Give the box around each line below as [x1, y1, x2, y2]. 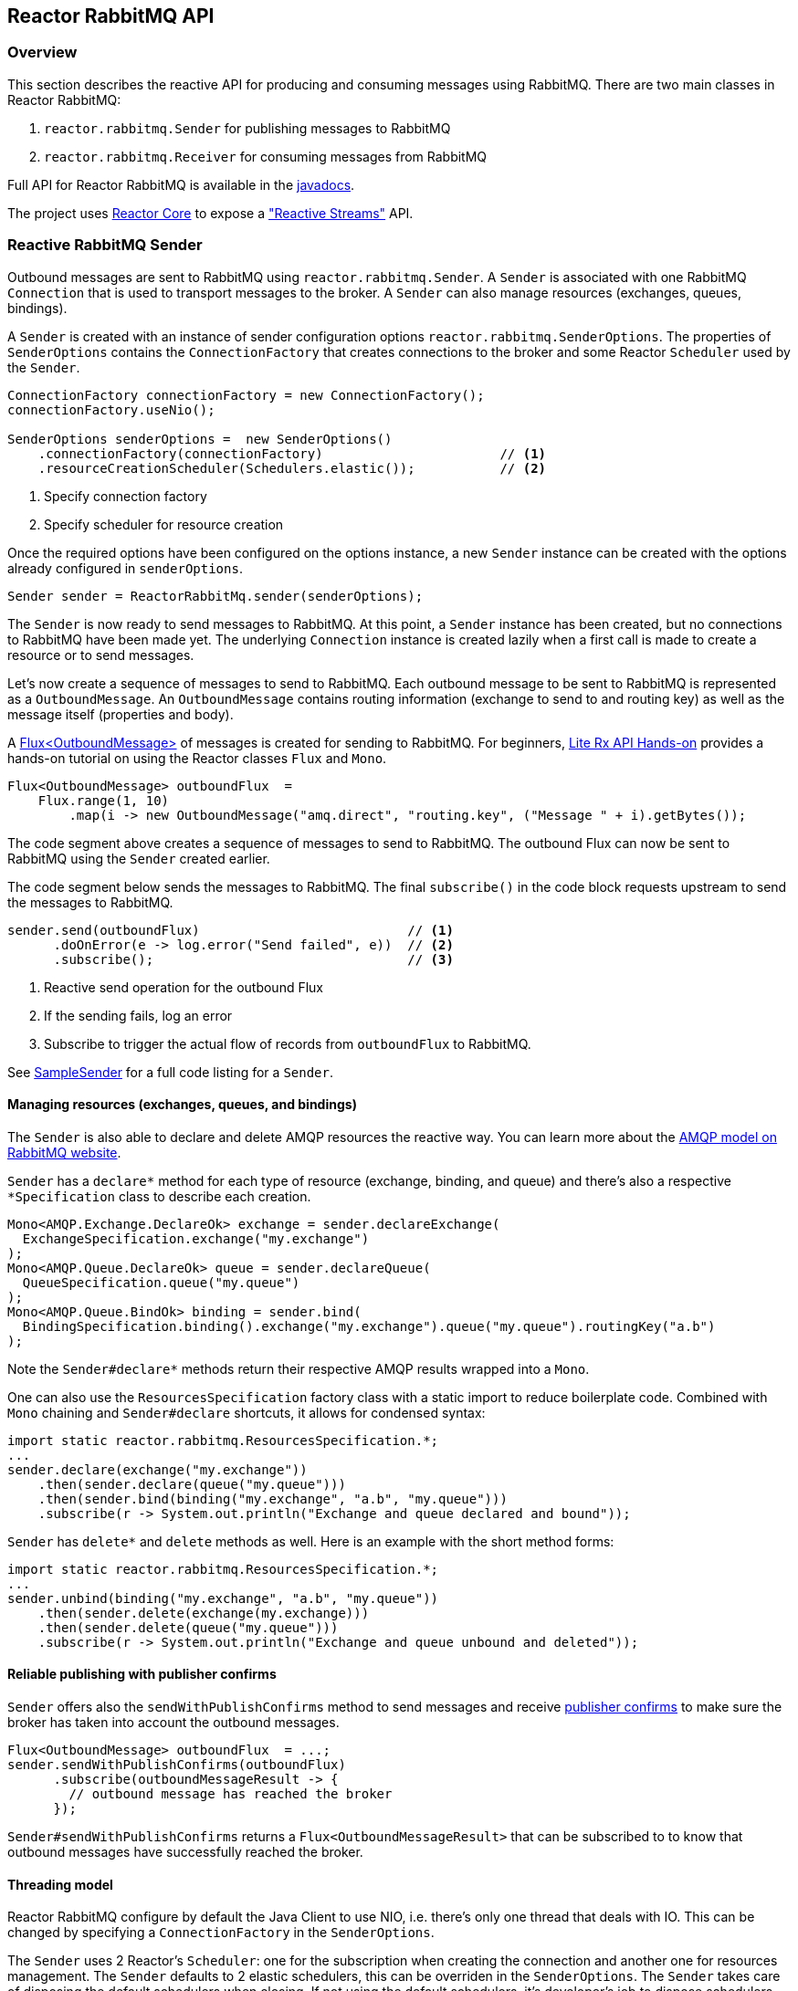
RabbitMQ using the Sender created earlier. [7, 850, 270, 866]
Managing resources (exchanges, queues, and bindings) [7, 1096, 357, 1113]
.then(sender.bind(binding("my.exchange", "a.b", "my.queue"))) [37, 1491, 508, 1506]
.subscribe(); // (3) [53, 951, 454, 967]
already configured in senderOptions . [7, 560, 243, 576]
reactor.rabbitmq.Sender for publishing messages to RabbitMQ [44, 120, 451, 136]
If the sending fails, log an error [44, 1007, 233, 1023]
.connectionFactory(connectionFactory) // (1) [37, 445, 547, 461]
